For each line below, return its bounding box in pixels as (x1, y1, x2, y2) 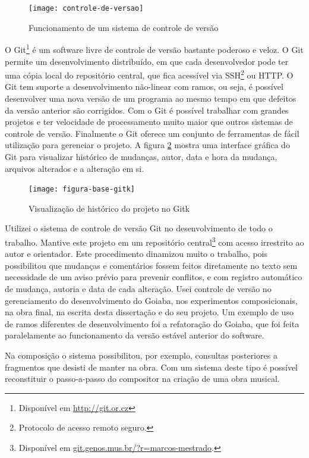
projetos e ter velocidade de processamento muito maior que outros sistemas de (5, 115, 293, 128)
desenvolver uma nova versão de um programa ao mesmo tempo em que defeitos (5, 92, 297, 104)
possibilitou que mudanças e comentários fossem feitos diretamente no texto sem (5, 259, 298, 271)
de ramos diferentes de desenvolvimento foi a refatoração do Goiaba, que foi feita (5, 317, 299, 330)
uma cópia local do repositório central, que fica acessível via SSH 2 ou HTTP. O (5, 67, 294, 81)
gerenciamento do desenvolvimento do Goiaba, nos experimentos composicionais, (5, 294, 298, 306)
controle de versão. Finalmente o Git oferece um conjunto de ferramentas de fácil (5, 127, 299, 139)
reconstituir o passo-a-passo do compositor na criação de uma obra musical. (5, 372, 280, 385)
